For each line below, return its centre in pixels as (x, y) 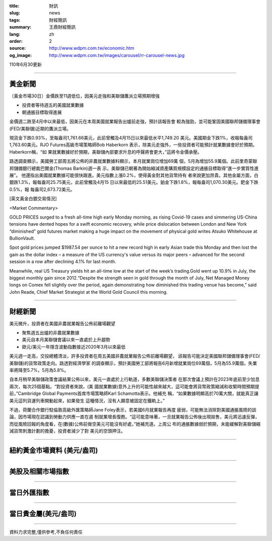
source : (18, 48)
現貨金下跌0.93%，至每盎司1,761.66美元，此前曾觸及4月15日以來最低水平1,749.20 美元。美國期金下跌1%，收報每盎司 (131, 138)
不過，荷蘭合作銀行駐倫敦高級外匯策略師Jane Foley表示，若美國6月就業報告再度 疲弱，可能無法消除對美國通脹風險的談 (133, 410)
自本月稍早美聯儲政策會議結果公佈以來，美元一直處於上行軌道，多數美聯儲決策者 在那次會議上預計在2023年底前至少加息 (134, 379)
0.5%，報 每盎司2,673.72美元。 (42, 189)
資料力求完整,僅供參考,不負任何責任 (46, 532)
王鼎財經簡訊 (62, 27)
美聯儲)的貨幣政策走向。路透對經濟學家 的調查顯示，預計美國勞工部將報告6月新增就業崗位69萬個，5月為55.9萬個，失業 (133, 363)
